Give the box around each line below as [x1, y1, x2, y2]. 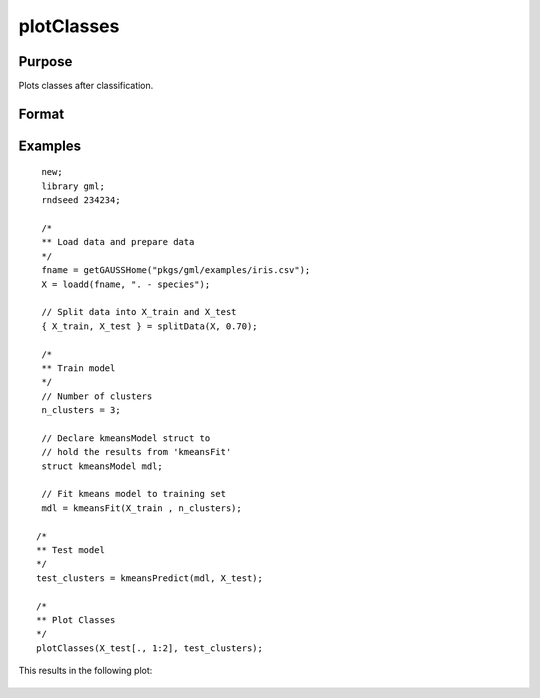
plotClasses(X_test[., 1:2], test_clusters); [36, 642, 264, 654]
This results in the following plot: [18, 665, 153, 677]
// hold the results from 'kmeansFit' [41, 446, 232, 458]
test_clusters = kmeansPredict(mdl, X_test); [36, 572, 264, 584]
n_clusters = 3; [41, 405, 121, 416]
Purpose [18, 53, 73, 70]
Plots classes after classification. [18, 80, 154, 92]
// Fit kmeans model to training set [41, 488, 227, 500]
